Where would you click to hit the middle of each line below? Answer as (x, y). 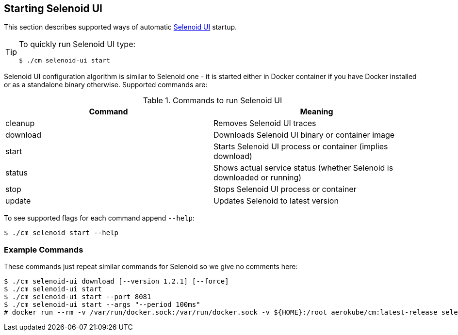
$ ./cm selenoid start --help (61, 233)
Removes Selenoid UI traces (265, 123)
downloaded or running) (258, 178)
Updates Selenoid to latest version (276, 201)
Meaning (317, 112)
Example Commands (44, 249)
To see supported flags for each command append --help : (99, 218)
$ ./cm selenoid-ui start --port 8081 (78, 297)
